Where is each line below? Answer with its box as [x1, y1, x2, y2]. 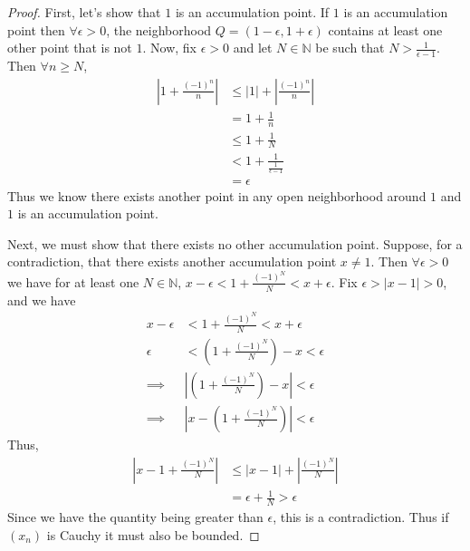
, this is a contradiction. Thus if [273, 507, 449, 527]
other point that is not [7, 38, 132, 57]
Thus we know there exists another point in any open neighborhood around [7, 186, 427, 205]
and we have [7, 290, 76, 309]
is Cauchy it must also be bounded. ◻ [46, 525, 260, 544]
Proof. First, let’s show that [7, 3, 161, 21]
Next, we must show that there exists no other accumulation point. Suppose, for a [7, 234, 463, 253]
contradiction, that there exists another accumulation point [7, 252, 337, 271]
